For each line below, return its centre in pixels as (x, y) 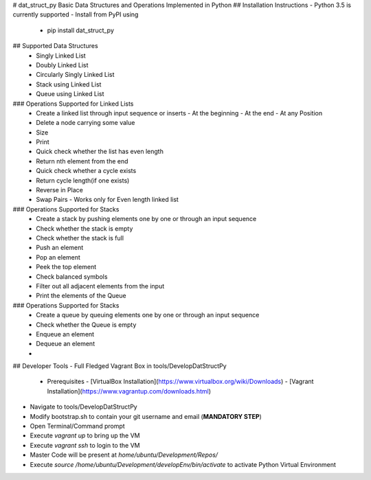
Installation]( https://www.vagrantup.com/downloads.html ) (129, 391)
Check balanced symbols (72, 276)
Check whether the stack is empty (85, 228)
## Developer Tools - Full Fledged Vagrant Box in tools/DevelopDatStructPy (120, 366)
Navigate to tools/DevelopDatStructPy (83, 407)
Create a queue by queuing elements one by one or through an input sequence (148, 315)
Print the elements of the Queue (81, 296)
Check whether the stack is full (80, 238)
